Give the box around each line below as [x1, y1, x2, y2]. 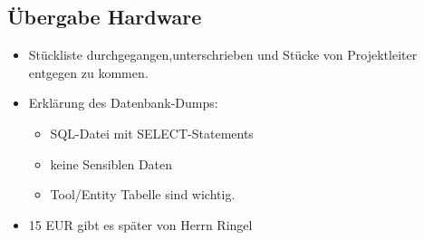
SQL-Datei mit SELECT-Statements [50, 123, 254, 142]
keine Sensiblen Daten [50, 154, 173, 173]
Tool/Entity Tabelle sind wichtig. [50, 185, 236, 204]
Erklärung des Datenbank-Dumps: [28, 93, 218, 112]
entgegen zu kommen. [28, 62, 149, 82]
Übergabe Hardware [7, 3, 202, 31]
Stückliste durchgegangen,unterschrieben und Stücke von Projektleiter [28, 45, 418, 64]
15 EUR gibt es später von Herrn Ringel [28, 215, 253, 234]
